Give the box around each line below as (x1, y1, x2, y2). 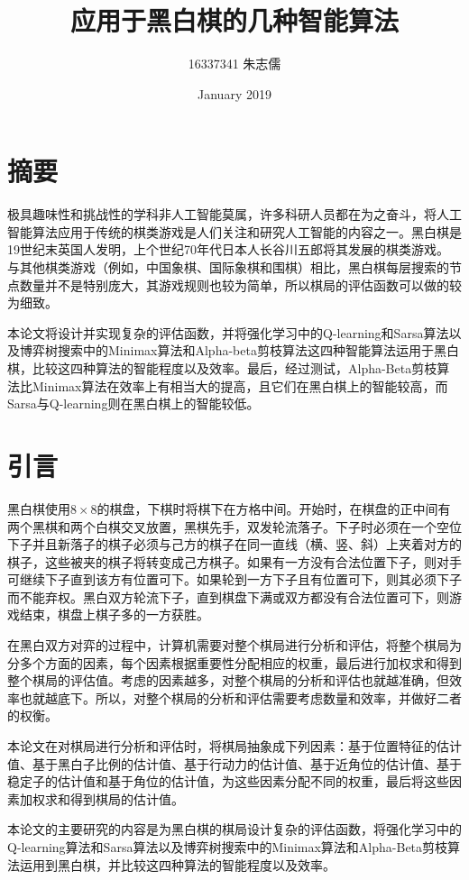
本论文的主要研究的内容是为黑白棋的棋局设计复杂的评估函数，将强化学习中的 (7, 820, 462, 839)
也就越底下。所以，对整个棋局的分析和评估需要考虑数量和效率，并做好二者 (19, 688, 462, 707)
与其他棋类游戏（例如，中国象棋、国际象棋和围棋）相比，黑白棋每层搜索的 (7, 258, 449, 277)
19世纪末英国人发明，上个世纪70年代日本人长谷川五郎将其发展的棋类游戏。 (7, 240, 449, 259)
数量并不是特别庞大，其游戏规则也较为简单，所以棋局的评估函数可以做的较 (19, 275, 462, 294)
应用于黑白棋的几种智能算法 (69, 2, 399, 39)
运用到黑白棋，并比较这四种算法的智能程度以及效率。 (19, 855, 336, 874)
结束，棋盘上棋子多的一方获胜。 (19, 605, 209, 624)
